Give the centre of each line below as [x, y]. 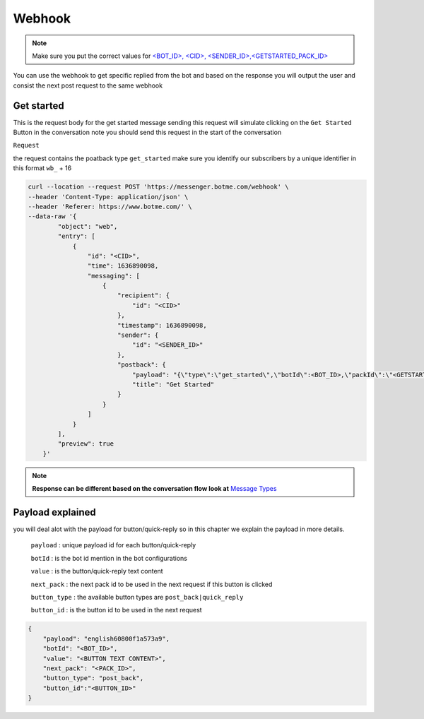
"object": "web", [88, 226]
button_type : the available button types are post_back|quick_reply [137, 597]
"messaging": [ [114, 276]
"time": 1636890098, [123, 266]
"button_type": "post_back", [93, 678]
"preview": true [86, 444]
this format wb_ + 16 [42, 168]
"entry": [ [76, 236]
